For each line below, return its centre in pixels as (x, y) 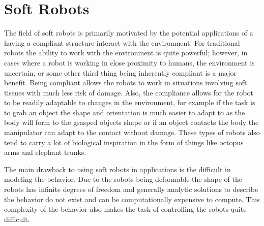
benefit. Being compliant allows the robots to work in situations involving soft (126, 83)
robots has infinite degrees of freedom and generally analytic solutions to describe (131, 189)
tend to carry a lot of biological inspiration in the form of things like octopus (124, 142)
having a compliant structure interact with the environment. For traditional (122, 42)
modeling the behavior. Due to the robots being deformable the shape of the (123, 179)
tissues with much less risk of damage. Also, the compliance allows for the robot (129, 92)
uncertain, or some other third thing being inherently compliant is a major (120, 72)
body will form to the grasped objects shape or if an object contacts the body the (131, 122)
